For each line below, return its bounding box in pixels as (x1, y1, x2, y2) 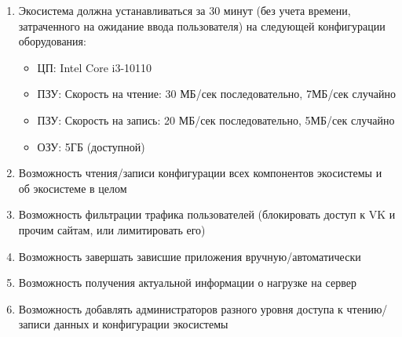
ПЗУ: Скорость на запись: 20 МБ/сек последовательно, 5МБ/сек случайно (37, 111, 395, 128)
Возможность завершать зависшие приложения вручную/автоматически (18, 248, 361, 264)
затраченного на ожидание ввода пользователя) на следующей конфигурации (18, 17, 386, 34)
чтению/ (346, 300, 388, 317)
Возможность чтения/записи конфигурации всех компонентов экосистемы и (18, 165, 382, 181)
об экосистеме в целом (18, 179, 127, 196)
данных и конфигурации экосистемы (53, 316, 228, 332)
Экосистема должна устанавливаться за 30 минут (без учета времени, (18, 2, 351, 18)
